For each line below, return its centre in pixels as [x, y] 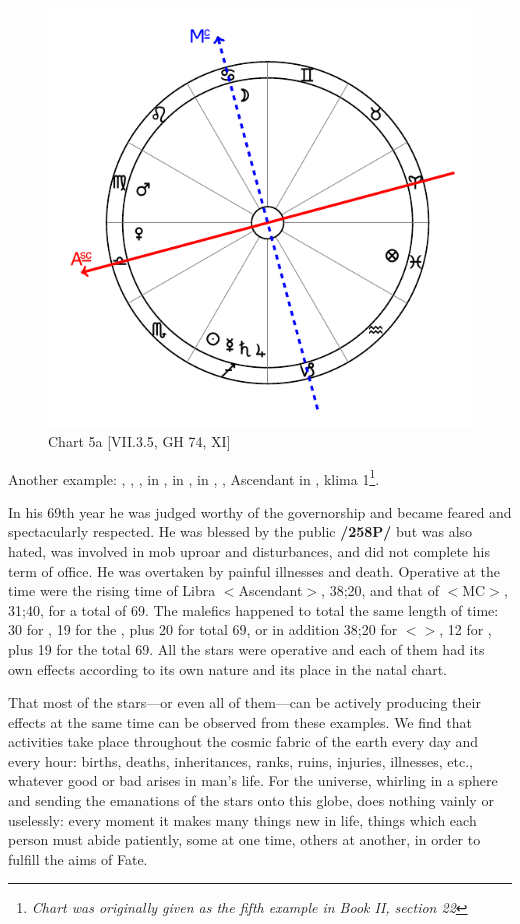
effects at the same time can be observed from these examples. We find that [240, 721]
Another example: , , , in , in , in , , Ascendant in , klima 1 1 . [194, 477]
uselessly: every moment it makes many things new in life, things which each [242, 819]
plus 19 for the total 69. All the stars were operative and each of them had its [246, 648]
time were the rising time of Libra [112, 590]
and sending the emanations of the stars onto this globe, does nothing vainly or [251, 800]
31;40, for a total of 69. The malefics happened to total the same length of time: [253, 609]
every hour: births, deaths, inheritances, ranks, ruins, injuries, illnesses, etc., [240, 760]
